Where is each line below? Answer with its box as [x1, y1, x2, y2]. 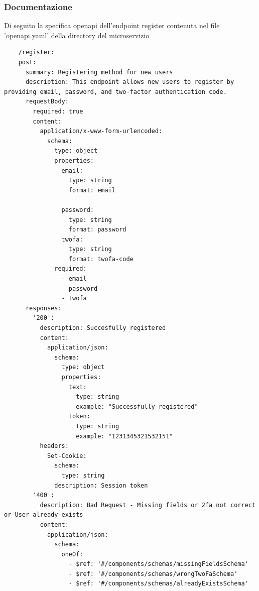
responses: [25, 304, 62, 312]
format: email [68, 186, 115, 194]
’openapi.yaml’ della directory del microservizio [4, 30, 150, 40]
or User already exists [4, 511, 83, 519]
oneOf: [61, 550, 83, 558]
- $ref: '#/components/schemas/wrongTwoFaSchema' [68, 570, 238, 577]
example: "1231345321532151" [76, 432, 173, 440]
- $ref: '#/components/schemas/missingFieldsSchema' [68, 560, 248, 568]
